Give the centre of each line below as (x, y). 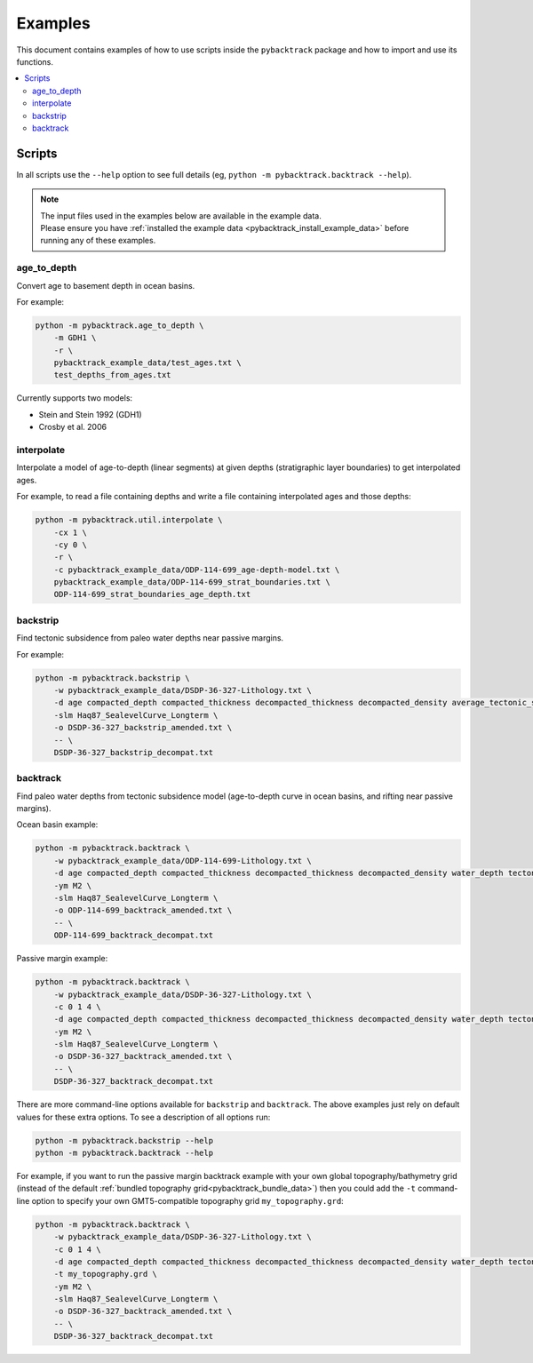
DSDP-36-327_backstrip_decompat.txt (133, 752)
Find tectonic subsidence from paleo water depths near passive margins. (150, 638)
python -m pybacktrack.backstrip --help (124, 1140)
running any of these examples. (98, 241)
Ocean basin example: (57, 825)
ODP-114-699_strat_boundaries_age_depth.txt (152, 594)
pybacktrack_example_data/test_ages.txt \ (147, 363)
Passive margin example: (62, 959)
